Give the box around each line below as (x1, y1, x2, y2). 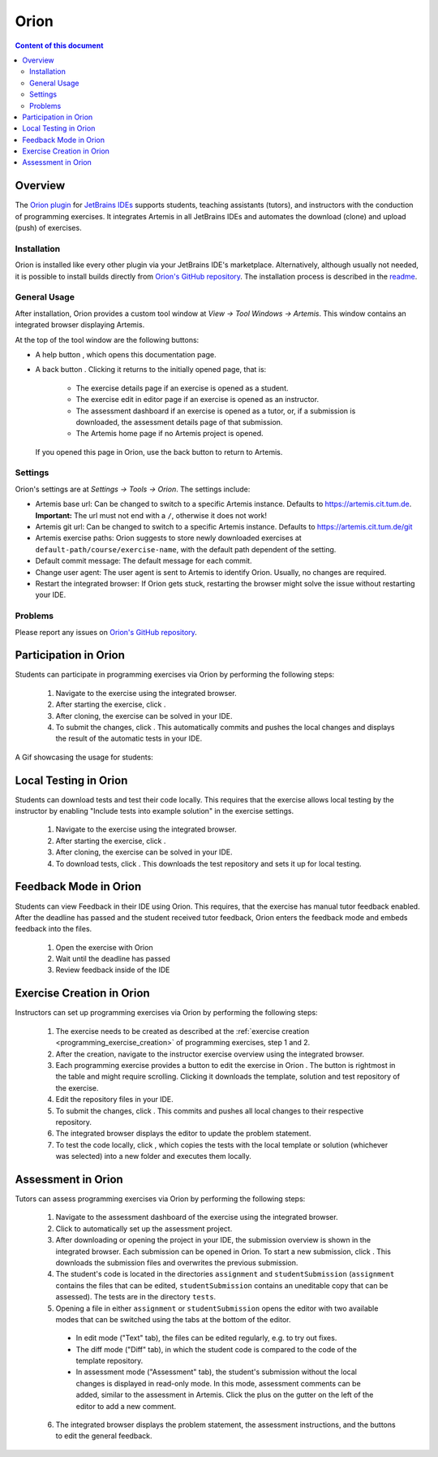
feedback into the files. (15, 924, 92, 934)
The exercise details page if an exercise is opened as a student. (75, 383, 289, 393)
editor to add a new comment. (75, 1401, 177, 1411)
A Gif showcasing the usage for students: (15, 752, 153, 762)
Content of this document (15, 41, 104, 50)
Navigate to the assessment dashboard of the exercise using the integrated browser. (55, 1213, 338, 1222)
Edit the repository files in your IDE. (55, 1095, 174, 1105)
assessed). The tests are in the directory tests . (55, 1292, 217, 1302)
